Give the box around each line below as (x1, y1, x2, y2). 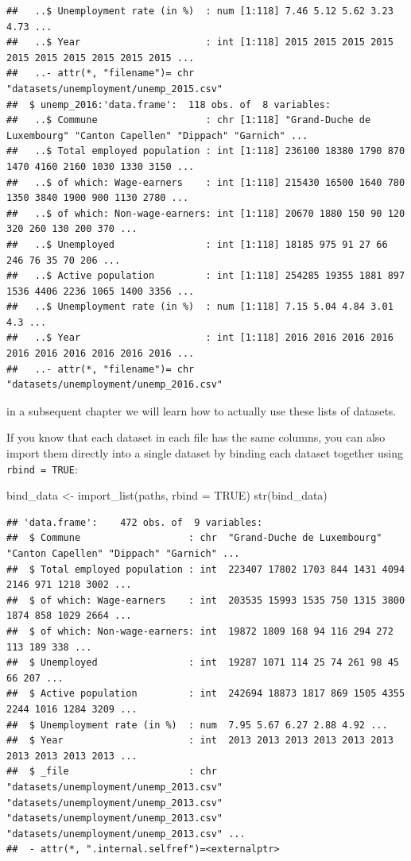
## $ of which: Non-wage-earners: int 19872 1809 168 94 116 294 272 (6, 626, 394, 638)
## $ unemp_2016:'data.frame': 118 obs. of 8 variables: (6, 98, 332, 110)
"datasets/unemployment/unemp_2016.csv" (6, 379, 223, 391)
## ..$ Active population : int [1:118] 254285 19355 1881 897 (6, 270, 405, 282)
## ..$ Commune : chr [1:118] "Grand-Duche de (6, 114, 371, 126)
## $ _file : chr (6, 766, 217, 778)
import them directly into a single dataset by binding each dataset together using (6, 445, 403, 461)
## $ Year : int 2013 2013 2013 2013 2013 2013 (6, 735, 394, 747)
